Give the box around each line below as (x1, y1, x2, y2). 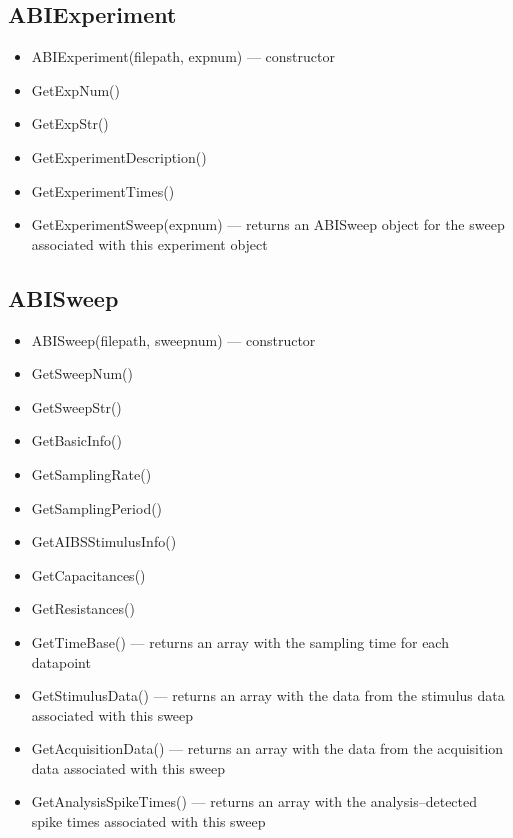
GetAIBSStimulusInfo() (31, 531, 177, 552)
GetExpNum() (31, 79, 120, 100)
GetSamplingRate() (31, 463, 152, 484)
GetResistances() (31, 598, 135, 619)
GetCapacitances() (31, 564, 146, 585)
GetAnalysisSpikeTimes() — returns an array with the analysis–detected (31, 791, 478, 812)
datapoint (31, 651, 91, 672)
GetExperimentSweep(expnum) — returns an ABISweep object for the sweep (31, 214, 505, 235)
